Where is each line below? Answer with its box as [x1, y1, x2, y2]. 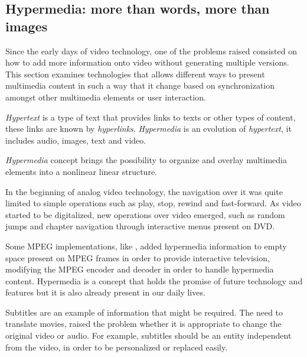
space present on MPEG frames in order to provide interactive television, [5, 251, 270, 264]
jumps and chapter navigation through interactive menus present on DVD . [5, 220, 275, 232]
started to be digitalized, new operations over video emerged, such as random [5, 208, 285, 220]
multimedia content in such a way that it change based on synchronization [5, 79, 275, 92]
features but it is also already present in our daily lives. [5, 286, 205, 298]
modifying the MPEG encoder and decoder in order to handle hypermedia [5, 263, 274, 275]
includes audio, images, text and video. [5, 134, 146, 146]
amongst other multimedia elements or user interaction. [5, 90, 206, 103]
